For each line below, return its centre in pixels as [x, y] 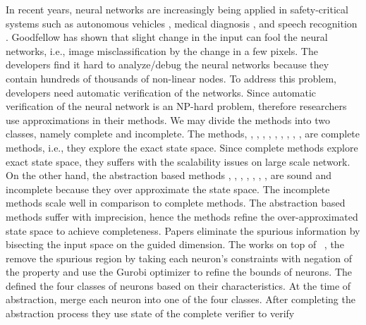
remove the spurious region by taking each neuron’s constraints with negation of [179, 258]
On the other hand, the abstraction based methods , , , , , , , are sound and [169, 175]
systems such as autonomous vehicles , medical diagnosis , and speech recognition [182, 23]
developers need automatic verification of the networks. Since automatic [161, 92]
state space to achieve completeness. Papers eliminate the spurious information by [183, 230]
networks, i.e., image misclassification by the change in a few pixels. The [162, 50]
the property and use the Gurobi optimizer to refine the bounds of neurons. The [179, 272]
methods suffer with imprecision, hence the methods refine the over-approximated [182, 216]
